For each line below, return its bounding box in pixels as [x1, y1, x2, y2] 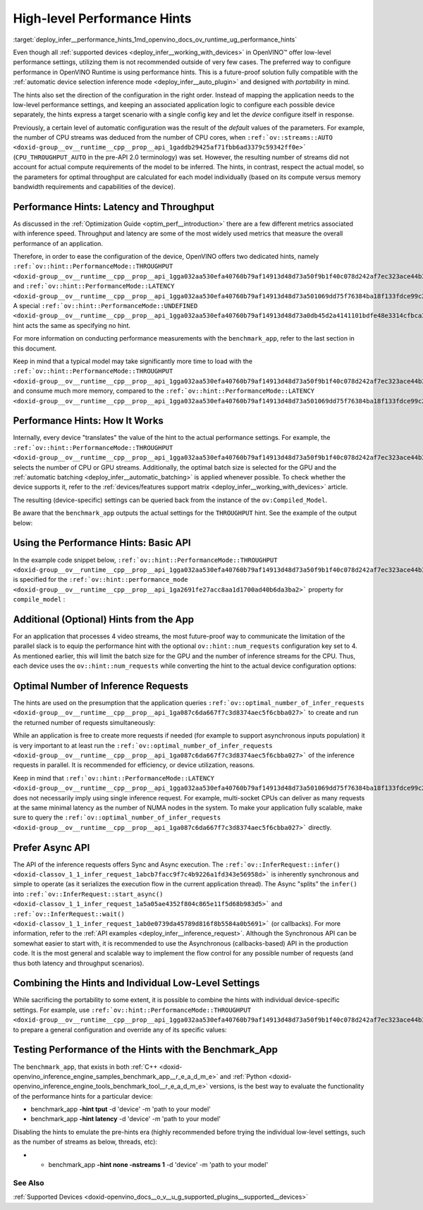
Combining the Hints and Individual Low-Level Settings [13, 977, 260, 989]
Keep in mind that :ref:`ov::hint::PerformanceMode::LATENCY [13, 774, 215, 782]
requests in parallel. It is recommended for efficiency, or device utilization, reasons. [13, 761, 255, 769]
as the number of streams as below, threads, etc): [13, 1137, 158, 1146]
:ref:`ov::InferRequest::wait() [13, 910, 125, 918]
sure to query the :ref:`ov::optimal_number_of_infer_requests [13, 813, 221, 821]
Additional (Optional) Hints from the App [13, 613, 194, 625]
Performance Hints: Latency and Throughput [13, 201, 215, 213]
